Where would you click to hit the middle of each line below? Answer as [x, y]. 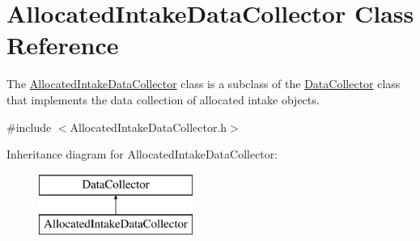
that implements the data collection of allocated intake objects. [163, 99]
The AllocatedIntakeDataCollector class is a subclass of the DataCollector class [204, 84]
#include [29, 127]
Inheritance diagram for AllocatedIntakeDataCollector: [142, 154]
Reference [63, 45]
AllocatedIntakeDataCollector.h [148, 127]
